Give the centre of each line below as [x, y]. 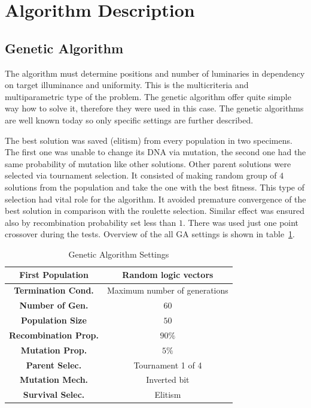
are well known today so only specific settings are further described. [129, 120]
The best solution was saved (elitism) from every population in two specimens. [149, 140]
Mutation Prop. [54, 350]
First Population [54, 275]
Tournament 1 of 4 [168, 365]
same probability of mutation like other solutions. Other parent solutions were [148, 163]
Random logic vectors [168, 275]
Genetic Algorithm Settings [119, 254]
